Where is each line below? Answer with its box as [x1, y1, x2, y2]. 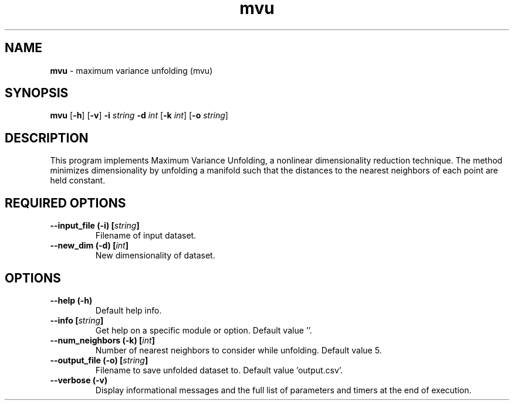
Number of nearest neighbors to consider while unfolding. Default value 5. [95, 345, 382, 355]
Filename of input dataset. [95, 230, 197, 241]
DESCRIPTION [5, 130, 89, 145]
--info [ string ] [50, 315, 104, 325]
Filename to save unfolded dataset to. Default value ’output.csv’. [95, 365, 343, 375]
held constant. [50, 175, 106, 186]
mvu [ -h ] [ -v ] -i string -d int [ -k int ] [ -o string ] [50, 110, 228, 121]
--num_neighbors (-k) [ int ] [50, 335, 155, 345]
